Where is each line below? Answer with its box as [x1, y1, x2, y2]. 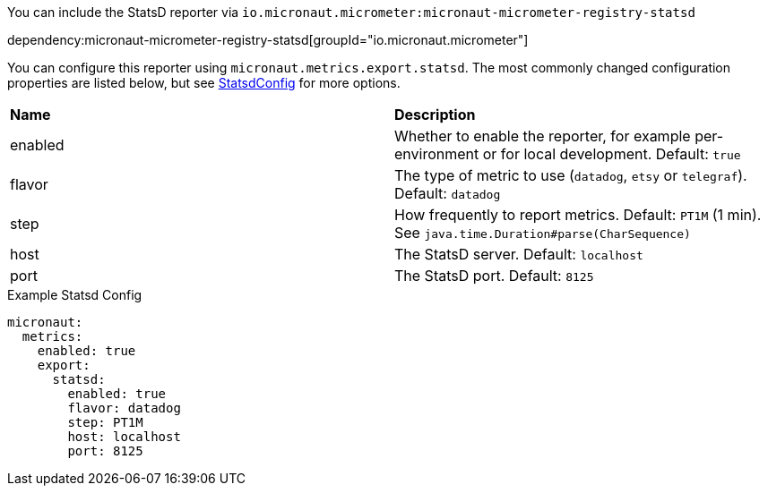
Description [394, 106, 476, 123]
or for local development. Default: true [482, 145, 741, 163]
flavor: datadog [67, 401, 181, 415]
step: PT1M [67, 415, 143, 429]
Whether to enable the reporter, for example [394, 127, 691, 145]
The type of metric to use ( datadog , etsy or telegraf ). [394, 166, 747, 184]
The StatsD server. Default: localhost [394, 245, 643, 263]
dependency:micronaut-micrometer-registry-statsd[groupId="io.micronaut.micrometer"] [7, 32, 529, 47]
